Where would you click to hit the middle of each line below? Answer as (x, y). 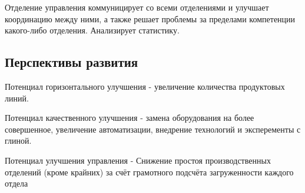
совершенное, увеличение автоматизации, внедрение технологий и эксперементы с (153, 129)
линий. (17, 98)
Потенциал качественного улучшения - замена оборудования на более (130, 118)
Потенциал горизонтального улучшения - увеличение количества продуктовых (145, 86)
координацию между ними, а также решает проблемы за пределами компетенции (150, 18)
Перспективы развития (72, 62)
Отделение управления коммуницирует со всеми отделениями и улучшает (137, 7)
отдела (16, 183)
